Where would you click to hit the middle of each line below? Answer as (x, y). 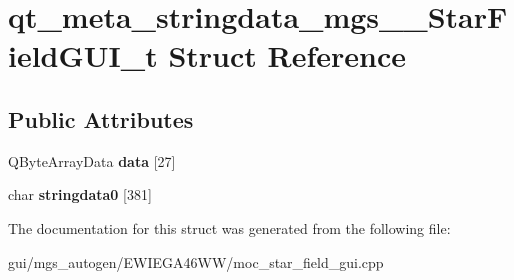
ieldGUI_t (83, 55)
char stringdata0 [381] (80, 194)
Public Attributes (101, 118)
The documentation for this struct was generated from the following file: (229, 227)
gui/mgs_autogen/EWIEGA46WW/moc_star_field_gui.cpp (196, 261)
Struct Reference (287, 55)
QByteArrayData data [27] (92, 160)
